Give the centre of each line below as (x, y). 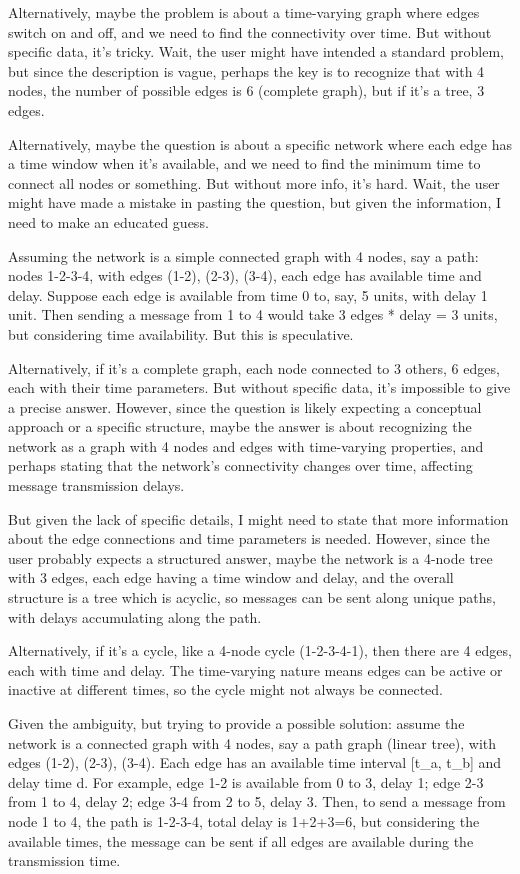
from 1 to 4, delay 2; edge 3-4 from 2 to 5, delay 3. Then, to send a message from (257, 801)
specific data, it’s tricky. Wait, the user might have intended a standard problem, (256, 51)
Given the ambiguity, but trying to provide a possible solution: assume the (236, 723)
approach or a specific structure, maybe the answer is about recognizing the (240, 426)
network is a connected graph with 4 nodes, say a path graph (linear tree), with (252, 742)
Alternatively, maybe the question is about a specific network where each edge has (260, 143)
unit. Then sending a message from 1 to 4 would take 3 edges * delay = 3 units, (253, 314)
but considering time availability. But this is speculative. (181, 333)
